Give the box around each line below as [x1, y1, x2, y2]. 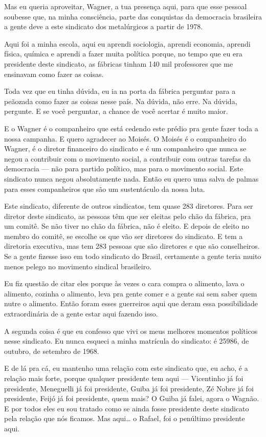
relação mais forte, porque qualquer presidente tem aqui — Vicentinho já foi [4, 373, 243, 383]
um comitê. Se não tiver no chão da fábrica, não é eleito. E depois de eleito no [4, 221, 250, 231]
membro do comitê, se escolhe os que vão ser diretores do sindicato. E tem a [4, 230, 243, 241]
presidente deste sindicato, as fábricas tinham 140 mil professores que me [4, 58, 233, 69]
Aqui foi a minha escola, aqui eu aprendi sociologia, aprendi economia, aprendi [4, 38, 251, 49]
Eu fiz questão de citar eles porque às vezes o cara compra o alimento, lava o [4, 278, 245, 289]
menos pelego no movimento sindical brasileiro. [4, 261, 152, 271]
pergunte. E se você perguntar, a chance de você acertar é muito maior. [4, 106, 228, 116]
